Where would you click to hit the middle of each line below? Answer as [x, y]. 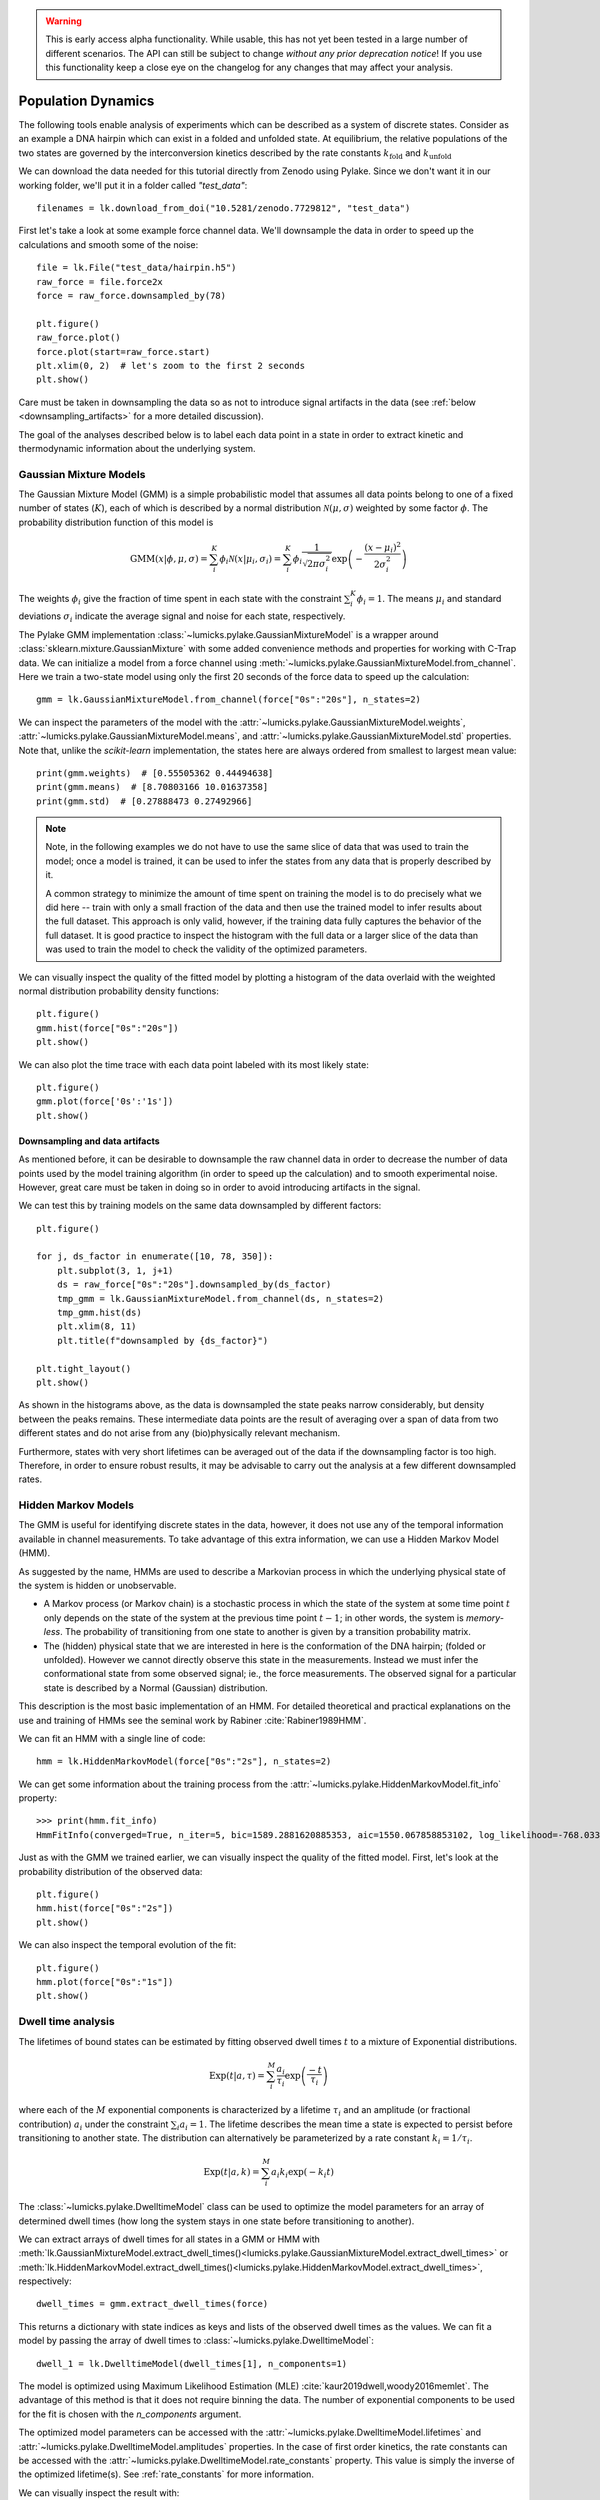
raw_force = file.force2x [100, 281]
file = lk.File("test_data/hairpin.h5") [136, 268]
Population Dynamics [86, 100]
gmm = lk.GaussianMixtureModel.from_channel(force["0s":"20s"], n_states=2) [229, 699]
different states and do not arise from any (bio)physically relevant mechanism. [179, 1433]
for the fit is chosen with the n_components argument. [130, 2414]
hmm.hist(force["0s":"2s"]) [105, 1908]
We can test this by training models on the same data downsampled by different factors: [200, 1206]
